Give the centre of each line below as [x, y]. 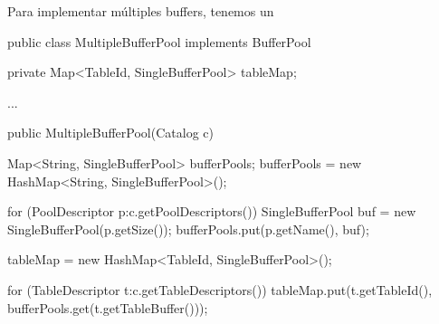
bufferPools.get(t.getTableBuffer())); [108, 307]
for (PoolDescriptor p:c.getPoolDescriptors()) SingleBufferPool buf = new [212, 211]
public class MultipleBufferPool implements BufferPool [159, 41]
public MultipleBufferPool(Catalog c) [110, 133]
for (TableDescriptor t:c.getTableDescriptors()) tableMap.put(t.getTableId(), [220, 289]
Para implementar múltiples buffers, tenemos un [141, 11]
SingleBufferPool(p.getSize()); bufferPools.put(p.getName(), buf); [188, 229]
